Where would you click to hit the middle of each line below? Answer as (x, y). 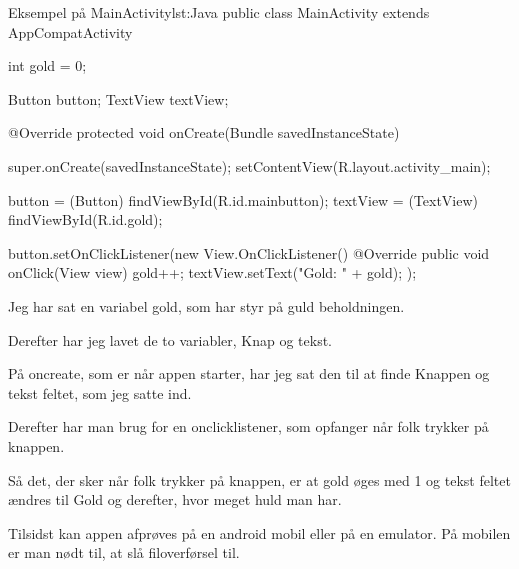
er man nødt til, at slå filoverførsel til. (124, 552)
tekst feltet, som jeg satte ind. (100, 392)
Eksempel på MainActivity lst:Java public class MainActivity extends (219, 12)
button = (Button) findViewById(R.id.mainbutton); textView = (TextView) (243, 199)
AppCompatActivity (70, 31)
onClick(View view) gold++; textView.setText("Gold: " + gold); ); (212, 272)
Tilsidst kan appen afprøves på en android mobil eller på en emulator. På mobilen (259, 532)
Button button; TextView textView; (118, 98)
